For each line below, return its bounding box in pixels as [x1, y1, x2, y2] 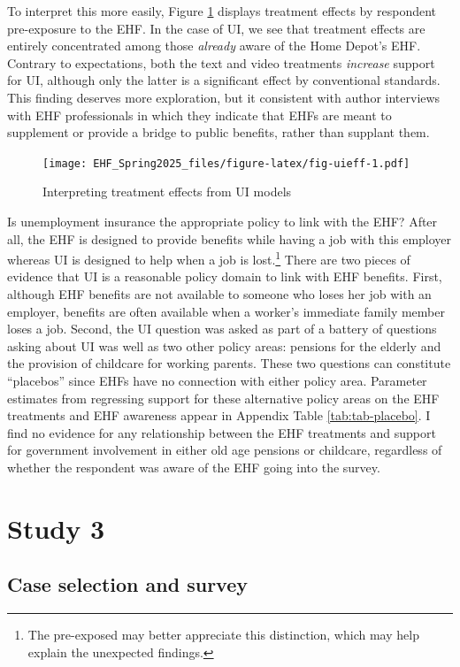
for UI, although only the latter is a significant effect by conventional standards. [7, 71, 441, 89]
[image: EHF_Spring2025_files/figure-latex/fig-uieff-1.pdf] [42, 157, 410, 170]
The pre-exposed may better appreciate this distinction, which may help [27, 625, 419, 644]
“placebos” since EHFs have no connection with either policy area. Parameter [7, 372, 427, 389]
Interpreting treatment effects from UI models [42, 182, 292, 201]
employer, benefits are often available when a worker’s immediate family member [7, 302, 445, 320]
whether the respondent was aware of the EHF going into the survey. [7, 457, 380, 476]
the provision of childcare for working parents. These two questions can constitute [7, 354, 451, 372]
